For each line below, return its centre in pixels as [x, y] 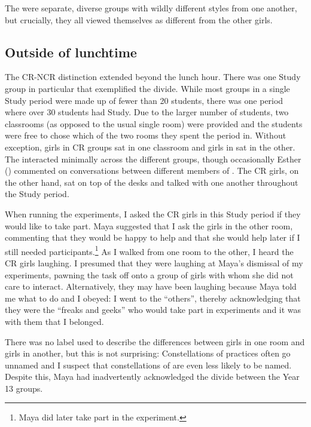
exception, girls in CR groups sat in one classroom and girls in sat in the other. [150, 147]
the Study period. [37, 194]
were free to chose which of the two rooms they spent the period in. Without [146, 135]
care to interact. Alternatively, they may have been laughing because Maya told [151, 286]
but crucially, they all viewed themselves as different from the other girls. [139, 19]
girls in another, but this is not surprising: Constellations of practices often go [148, 353]
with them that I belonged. [54, 321]
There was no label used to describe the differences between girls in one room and [155, 341]
